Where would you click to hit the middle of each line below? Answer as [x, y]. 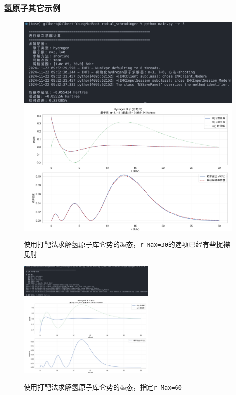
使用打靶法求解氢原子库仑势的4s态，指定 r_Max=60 [103, 387]
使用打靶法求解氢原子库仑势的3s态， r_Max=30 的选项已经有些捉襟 [127, 244]
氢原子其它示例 [32, 8]
